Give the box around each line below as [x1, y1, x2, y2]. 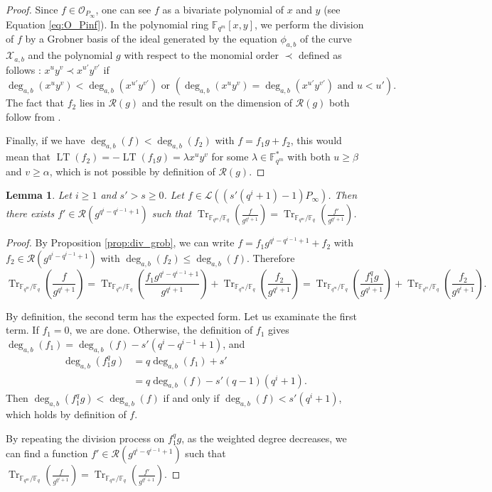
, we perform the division [255, 16, 364, 31]
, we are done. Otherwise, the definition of [69, 322, 253, 337]
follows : [6, 62, 41, 77]
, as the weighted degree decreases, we [181, 430, 347, 445]
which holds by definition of [6, 407, 127, 422]
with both [287, 149, 331, 164]
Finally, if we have [6, 133, 85, 148]
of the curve [300, 31, 352, 46]
